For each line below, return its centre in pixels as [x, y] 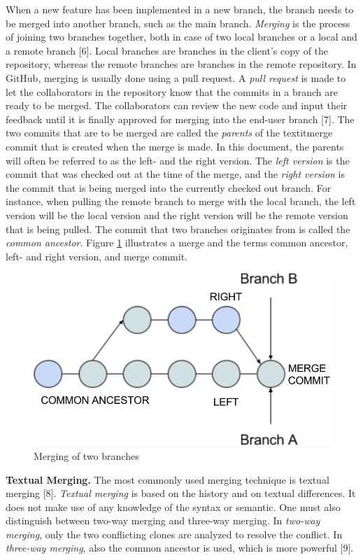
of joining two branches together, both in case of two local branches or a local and [181, 37]
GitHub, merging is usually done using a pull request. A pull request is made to [176, 77]
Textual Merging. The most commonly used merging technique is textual [168, 479]
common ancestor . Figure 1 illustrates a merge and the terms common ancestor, [177, 243]
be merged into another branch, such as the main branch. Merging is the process [178, 23]
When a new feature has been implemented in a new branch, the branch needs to [180, 9]
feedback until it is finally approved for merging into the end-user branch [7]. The [180, 119]
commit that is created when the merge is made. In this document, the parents [175, 146]
